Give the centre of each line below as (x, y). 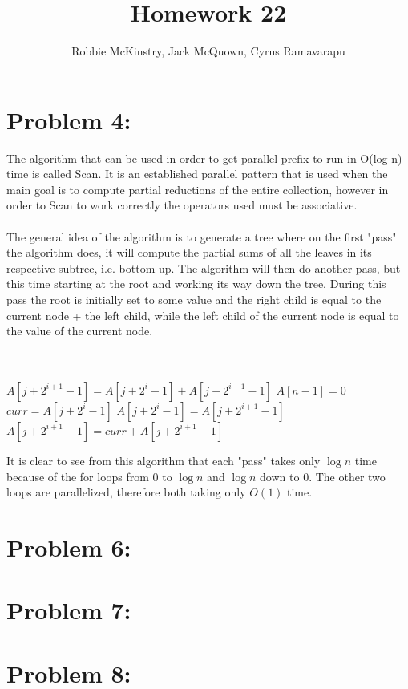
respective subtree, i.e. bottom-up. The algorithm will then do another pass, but (204, 267)
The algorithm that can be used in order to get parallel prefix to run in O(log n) (204, 158)
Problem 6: (69, 547)
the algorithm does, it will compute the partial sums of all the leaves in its (189, 252)
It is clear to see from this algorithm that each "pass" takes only (164, 460)
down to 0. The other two (323, 476)
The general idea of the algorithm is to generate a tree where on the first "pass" (202, 236)
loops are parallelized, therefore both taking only (126, 492)
